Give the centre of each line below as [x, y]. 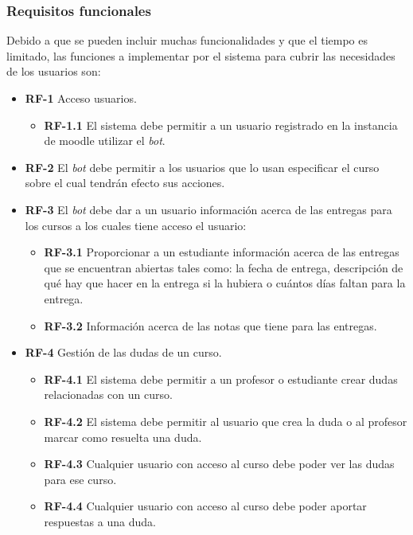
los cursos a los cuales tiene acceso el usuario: [136, 225]
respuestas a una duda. [100, 521]
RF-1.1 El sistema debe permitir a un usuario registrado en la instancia [221, 125]
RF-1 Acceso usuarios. [81, 98]
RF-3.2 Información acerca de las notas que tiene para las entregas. [210, 325]
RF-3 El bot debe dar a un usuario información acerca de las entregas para [208, 209]
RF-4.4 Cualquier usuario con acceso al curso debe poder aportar [205, 506]
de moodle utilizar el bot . [105, 141]
